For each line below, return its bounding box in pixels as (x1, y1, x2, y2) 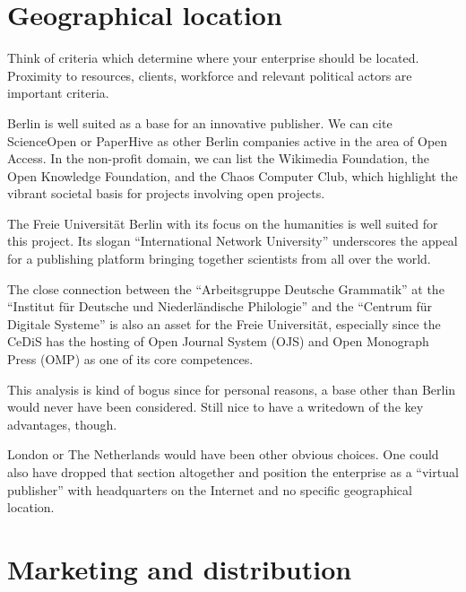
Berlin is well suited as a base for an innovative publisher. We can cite (7, 113, 393, 132)
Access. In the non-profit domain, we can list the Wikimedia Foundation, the (7, 149, 430, 168)
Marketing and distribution (7, 550, 352, 587)
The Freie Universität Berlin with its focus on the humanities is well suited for (7, 213, 438, 232)
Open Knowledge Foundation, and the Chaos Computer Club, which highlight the (7, 166, 458, 185)
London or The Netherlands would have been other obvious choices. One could (7, 445, 439, 464)
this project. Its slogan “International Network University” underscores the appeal (7, 231, 458, 250)
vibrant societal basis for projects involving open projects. (7, 184, 325, 203)
